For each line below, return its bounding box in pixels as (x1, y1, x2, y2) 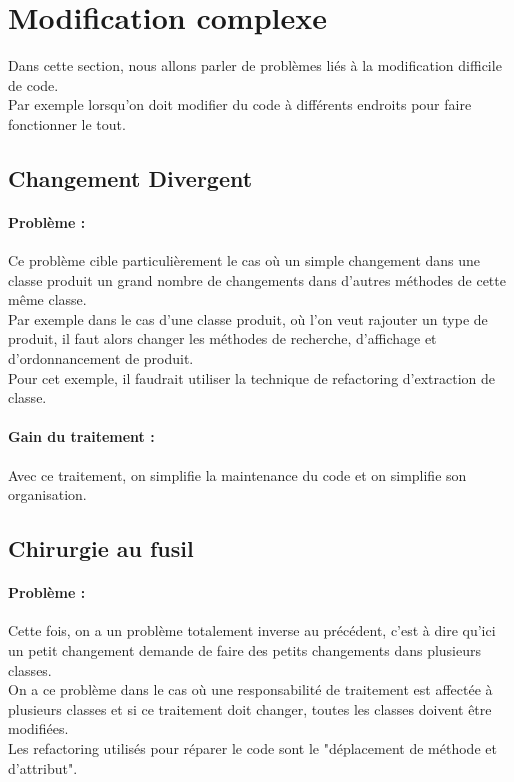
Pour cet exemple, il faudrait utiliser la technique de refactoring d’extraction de (8, 367, 496, 388)
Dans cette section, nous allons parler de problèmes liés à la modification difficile (8, 55, 502, 76)
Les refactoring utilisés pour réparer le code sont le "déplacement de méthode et (8, 737, 497, 758)
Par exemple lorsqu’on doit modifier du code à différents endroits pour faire (8, 94, 472, 115)
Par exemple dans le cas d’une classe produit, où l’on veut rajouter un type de (8, 308, 488, 329)
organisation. (8, 484, 87, 505)
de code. (8, 74, 59, 95)
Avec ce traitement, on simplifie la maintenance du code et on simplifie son (8, 464, 467, 485)
